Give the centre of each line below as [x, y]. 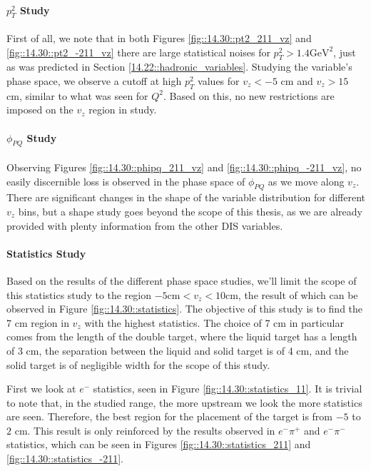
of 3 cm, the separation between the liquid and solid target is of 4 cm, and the [178, 350]
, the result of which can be [298, 294]
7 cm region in [38, 322]
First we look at [41, 389]
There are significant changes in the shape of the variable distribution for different [186, 197]
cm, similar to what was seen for [77, 95]
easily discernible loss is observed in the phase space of [126, 181]
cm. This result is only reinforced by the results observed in [145, 430]
